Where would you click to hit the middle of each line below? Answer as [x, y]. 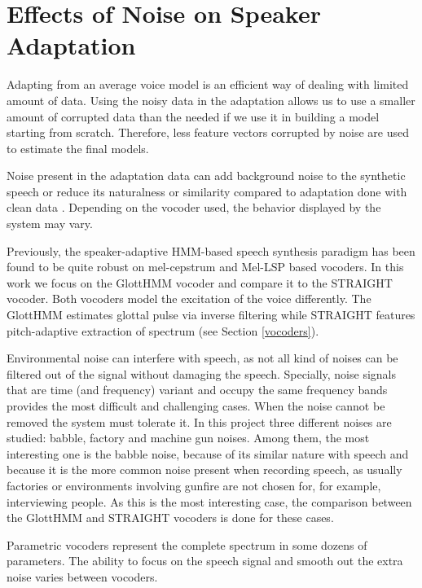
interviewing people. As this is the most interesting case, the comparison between [209, 501]
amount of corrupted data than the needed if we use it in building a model [193, 116]
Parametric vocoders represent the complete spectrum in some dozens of [187, 544]
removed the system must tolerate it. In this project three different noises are [199, 421]
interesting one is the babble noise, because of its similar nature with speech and [208, 453]
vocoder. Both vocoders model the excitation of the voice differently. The [189, 298]
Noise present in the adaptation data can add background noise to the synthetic [206, 176]
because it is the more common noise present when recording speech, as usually [204, 470]
